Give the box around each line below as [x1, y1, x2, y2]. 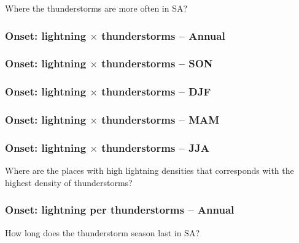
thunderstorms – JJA [101, 140, 209, 155]
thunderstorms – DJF [101, 84, 211, 99]
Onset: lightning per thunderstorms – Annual [5, 202, 235, 217]
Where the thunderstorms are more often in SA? [5, 2, 188, 14]
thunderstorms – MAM [101, 112, 220, 127]
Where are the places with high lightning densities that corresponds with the [5, 164, 294, 177]
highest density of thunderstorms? [5, 176, 133, 189]
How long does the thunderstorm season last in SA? [5, 226, 200, 239]
